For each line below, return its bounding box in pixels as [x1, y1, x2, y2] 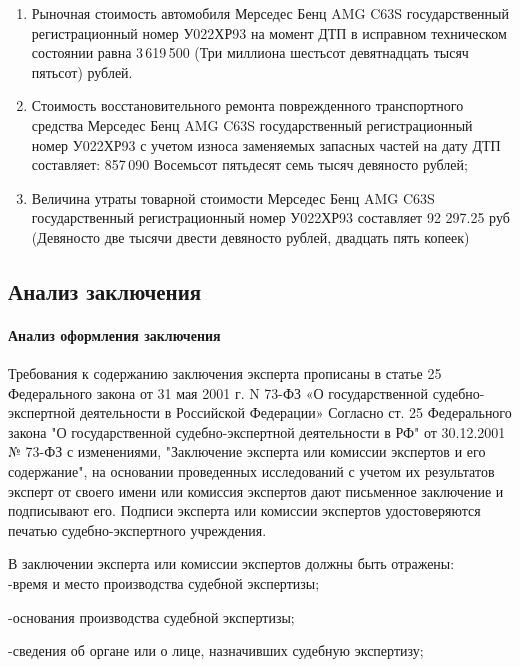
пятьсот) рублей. [31, 61, 133, 82]
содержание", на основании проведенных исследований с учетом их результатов [8, 461, 495, 482]
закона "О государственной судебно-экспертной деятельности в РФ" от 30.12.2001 [8, 421, 506, 442]
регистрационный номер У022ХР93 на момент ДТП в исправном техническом [31, 22, 507, 43]
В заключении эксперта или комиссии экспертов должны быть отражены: [8, 553, 455, 574]
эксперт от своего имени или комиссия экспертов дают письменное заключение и [8, 480, 504, 501]
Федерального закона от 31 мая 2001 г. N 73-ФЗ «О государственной [8, 382, 429, 403]
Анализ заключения [8, 275, 202, 306]
